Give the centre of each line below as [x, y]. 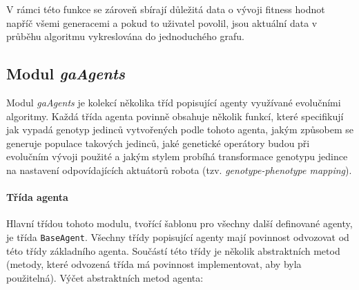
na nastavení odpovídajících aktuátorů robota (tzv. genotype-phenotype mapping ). [179, 170]
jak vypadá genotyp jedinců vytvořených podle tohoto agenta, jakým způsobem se [180, 129]
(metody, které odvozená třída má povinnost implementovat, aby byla [154, 264]
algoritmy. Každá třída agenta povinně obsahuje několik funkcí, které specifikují [175, 116]
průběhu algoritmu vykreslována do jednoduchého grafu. [125, 36]
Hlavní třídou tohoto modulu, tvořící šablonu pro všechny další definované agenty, [179, 223]
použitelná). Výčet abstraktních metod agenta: [105, 277]
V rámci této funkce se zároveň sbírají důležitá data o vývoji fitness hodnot [166, 9]
